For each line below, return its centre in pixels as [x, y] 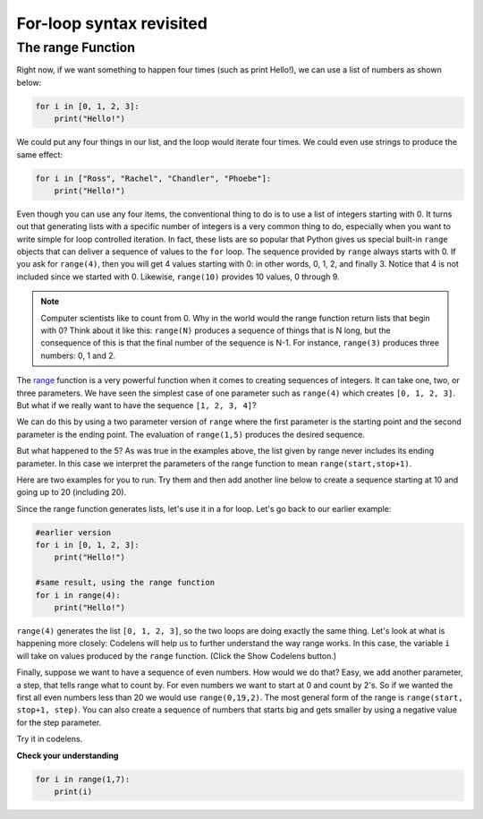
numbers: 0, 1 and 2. [78, 355]
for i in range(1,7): [83, 779]
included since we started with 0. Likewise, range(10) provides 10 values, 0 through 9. [178, 277]
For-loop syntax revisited [112, 23]
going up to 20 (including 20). [72, 492]
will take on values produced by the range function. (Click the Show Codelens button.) [177, 656]
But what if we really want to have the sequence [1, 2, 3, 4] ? [136, 405]
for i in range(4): [78, 595]
